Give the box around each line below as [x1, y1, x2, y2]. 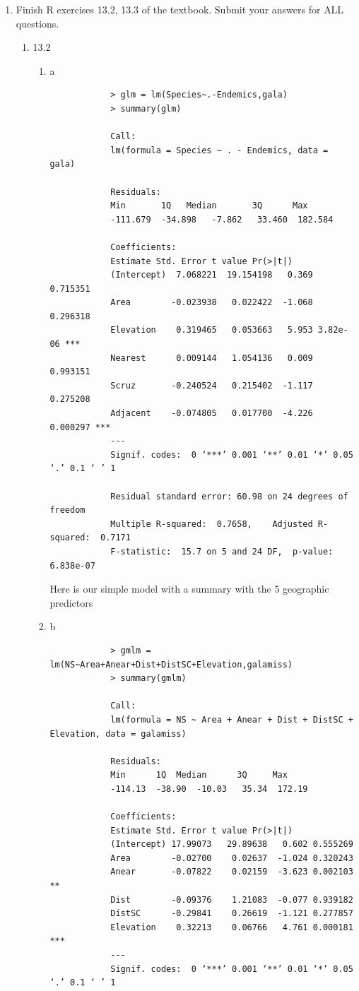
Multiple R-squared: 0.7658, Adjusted [110, 518, 313, 529]
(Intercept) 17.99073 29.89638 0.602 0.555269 [110, 839, 353, 850]
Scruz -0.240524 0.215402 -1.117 [110, 380, 313, 391]
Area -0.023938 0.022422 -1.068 [110, 297, 313, 308]
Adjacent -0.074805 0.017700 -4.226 [110, 408, 313, 419]
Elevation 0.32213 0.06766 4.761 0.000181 [110, 922, 353, 932]
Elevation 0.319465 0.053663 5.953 [110, 325, 313, 336]
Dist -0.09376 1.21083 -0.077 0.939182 [110, 894, 353, 905]
